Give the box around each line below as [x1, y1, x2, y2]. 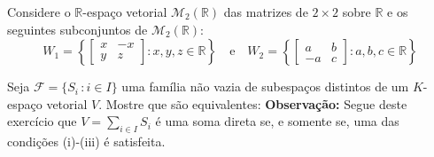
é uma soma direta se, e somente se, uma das [155, 112, 399, 130]
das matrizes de [223, 3, 308, 20]
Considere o [7, 3, 71, 20]
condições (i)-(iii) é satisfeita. [7, 132, 166, 151]
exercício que [7, 112, 77, 130]
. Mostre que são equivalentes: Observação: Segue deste [98, 94, 407, 113]
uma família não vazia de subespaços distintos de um [121, 77, 409, 96]
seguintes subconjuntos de [7, 20, 148, 38]
